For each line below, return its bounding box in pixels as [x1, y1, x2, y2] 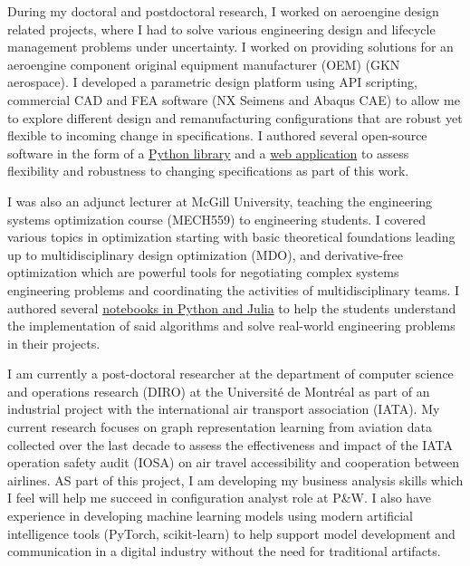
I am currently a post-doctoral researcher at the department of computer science [7, 364, 454, 383]
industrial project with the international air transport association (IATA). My [7, 399, 440, 418]
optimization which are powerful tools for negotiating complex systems [7, 263, 399, 282]
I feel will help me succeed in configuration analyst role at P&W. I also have [7, 488, 431, 507]
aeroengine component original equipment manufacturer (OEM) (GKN [7, 54, 400, 73]
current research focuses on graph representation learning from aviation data [7, 417, 432, 436]
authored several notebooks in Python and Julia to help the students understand [7, 298, 456, 317]
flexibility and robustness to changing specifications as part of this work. [7, 161, 409, 180]
